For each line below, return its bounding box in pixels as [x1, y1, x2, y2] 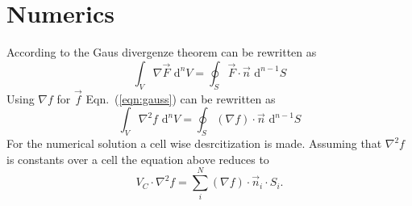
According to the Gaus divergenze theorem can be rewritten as [6, 44, 317, 61]
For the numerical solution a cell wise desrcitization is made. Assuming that [6, 135, 382, 152]
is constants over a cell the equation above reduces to [6, 150, 269, 167]
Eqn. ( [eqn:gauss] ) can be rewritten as [85, 90, 276, 107]
